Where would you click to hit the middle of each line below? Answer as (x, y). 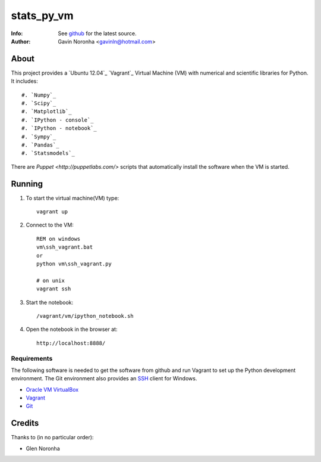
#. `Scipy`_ (39, 103)
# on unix (51, 280)
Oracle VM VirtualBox (52, 389)
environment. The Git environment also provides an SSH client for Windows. (104, 379)
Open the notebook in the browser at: (72, 329)
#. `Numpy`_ (39, 95)
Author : (21, 41)
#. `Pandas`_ (40, 145)
